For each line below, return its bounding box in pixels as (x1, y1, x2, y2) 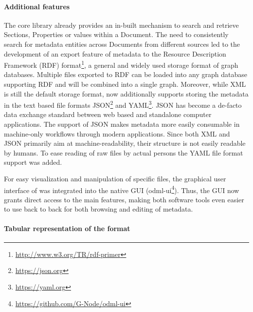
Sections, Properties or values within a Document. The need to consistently (4, 29, 229, 39)
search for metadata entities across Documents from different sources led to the (4, 39, 240, 49)
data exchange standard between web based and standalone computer (4, 109, 212, 119)
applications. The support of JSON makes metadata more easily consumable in (4, 119, 240, 129)
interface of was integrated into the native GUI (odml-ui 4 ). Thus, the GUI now (4, 183, 239, 195)
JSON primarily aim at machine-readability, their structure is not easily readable (4, 138, 246, 148)
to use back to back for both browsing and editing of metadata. (4, 204, 193, 214)
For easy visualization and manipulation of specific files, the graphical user (4, 174, 226, 184)
